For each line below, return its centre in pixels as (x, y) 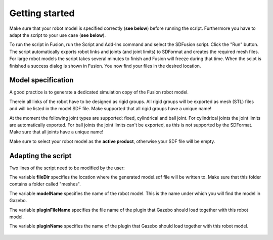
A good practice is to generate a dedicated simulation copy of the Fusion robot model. (99, 92)
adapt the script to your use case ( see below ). (58, 35)
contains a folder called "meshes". (45, 184)
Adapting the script (40, 156)
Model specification (41, 80)
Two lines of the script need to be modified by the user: (67, 168)
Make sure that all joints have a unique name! (56, 132)
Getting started (42, 13)
